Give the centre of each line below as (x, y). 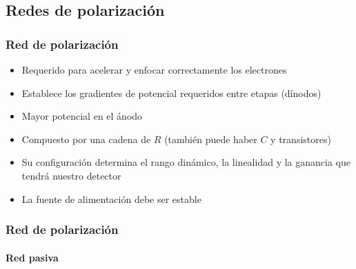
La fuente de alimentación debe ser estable (111, 198)
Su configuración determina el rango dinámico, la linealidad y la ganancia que (186, 162)
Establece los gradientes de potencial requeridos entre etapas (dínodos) (171, 93)
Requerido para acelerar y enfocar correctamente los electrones (154, 69)
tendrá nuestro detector (71, 175)
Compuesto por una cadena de (86, 139)
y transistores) (301, 139)
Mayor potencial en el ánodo (82, 116)
